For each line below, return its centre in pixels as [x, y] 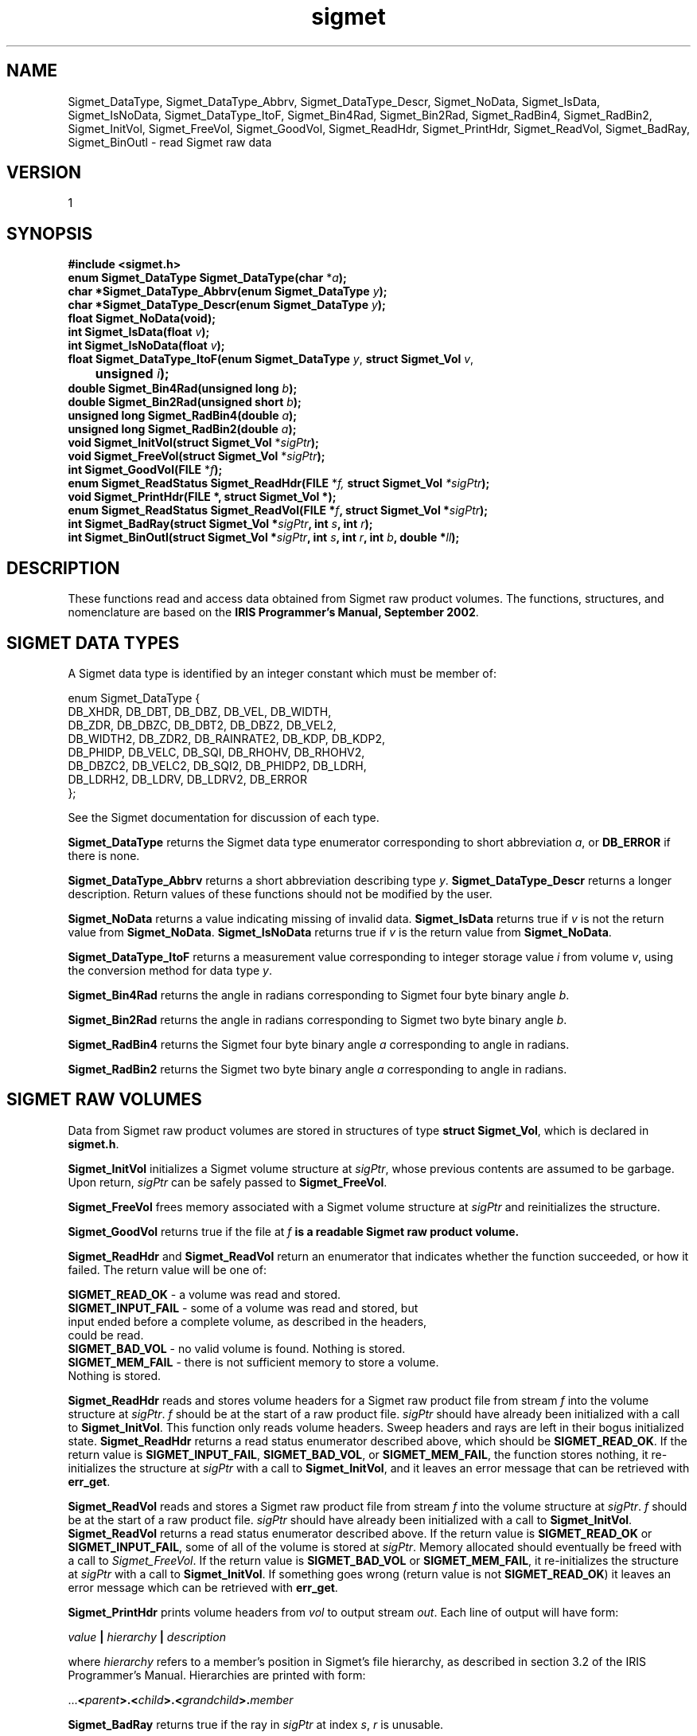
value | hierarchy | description [147, 1636]
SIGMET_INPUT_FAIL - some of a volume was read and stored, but [243, 1308]
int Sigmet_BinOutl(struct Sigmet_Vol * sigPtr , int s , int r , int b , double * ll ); [264, 538]
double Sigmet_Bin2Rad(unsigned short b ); [185, 402]
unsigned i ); [132, 374]
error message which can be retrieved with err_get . [203, 1587]
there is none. [104, 855]
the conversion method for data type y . [170, 970]
